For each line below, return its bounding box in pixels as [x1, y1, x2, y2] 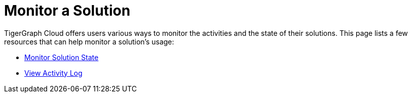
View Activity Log [24, 68, 83, 77]
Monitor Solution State [24, 53, 99, 62]
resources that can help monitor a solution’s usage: [4, 37, 174, 46]
